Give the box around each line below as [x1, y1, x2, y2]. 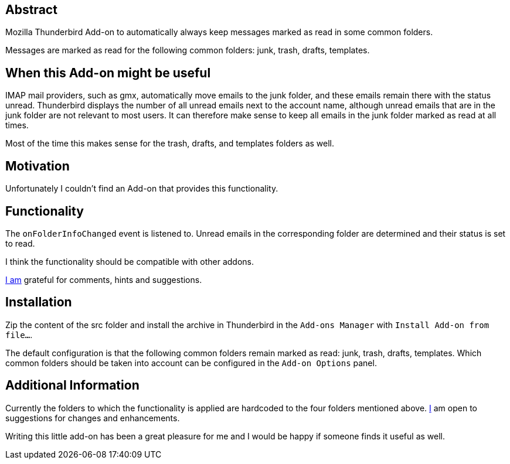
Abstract [5, 2, 57, 17]
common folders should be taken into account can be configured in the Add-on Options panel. [5, 357, 377, 368]
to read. [5, 238, 35, 248]
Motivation [5, 158, 70, 173]
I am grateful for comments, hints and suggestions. [5, 274, 202, 285]
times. [5, 120, 29, 131]
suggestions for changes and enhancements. [5, 412, 180, 423]
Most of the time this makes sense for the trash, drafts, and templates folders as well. [5, 138, 335, 149]
